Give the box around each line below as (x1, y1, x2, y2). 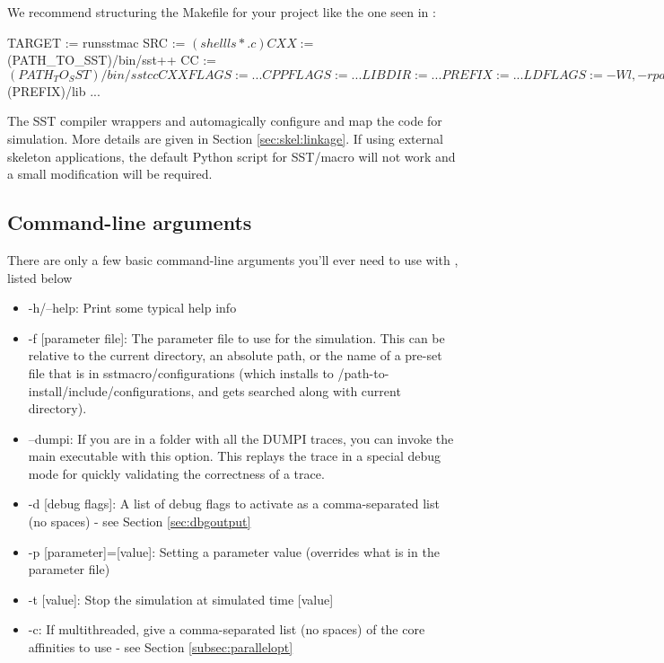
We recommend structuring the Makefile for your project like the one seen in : (7, 3, 436, 21)
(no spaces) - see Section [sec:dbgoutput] (28, 512, 251, 531)
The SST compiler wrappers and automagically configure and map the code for (7, 111, 442, 130)
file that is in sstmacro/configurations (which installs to (28, 363, 334, 382)
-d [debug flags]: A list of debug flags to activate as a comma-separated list (28, 494, 440, 513)
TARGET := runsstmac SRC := (7, 32, 186, 51)
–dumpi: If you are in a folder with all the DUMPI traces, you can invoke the (28, 429, 454, 447)
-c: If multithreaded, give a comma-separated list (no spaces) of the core (28, 620, 425, 639)
